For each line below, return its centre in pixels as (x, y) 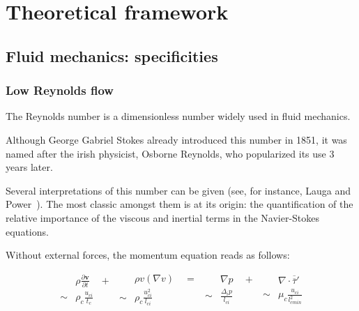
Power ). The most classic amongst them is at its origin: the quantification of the (179, 204)
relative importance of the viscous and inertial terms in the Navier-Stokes (163, 217)
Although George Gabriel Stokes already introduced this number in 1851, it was (176, 139)
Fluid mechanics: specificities (112, 55)
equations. (27, 231)
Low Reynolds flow (60, 90)
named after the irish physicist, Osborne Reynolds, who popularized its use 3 (170, 153)
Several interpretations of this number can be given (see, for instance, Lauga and (178, 190)
